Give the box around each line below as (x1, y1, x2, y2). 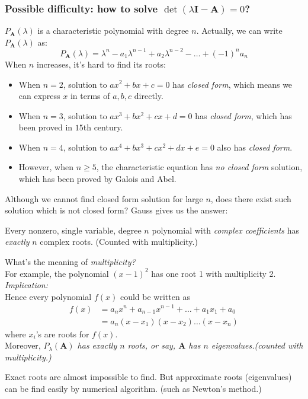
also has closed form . (217, 141, 293, 153)
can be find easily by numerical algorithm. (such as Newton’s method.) (5, 382, 262, 394)
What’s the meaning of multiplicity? (5, 256, 136, 268)
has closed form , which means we (172, 78, 293, 90)
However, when (18, 161, 73, 173)
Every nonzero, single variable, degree (5, 224, 142, 236)
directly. (134, 90, 163, 102)
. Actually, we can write (196, 24, 283, 37)
